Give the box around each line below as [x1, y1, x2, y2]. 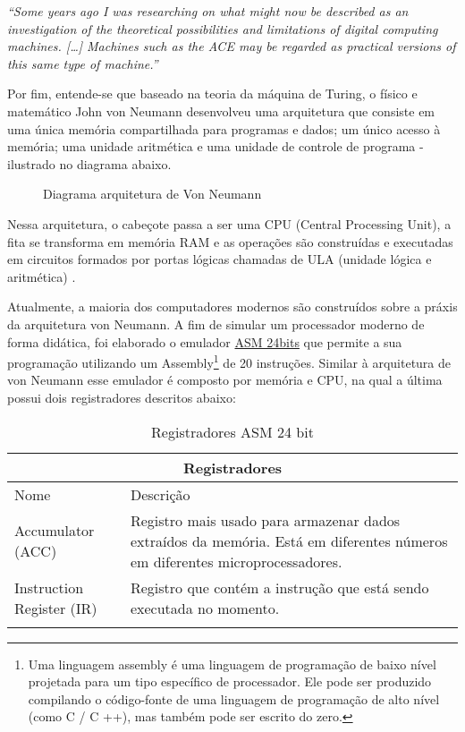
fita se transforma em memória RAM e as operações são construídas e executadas [7, 232, 453, 251]
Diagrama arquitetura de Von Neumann [43, 184, 262, 203]
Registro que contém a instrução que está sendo [130, 576, 429, 598]
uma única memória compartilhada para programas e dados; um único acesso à [7, 119, 441, 138]
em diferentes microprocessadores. [130, 550, 342, 572]
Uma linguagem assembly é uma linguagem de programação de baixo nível [28, 654, 436, 673]
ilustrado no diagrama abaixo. [7, 154, 172, 173]
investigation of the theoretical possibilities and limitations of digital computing [7, 19, 438, 38]
